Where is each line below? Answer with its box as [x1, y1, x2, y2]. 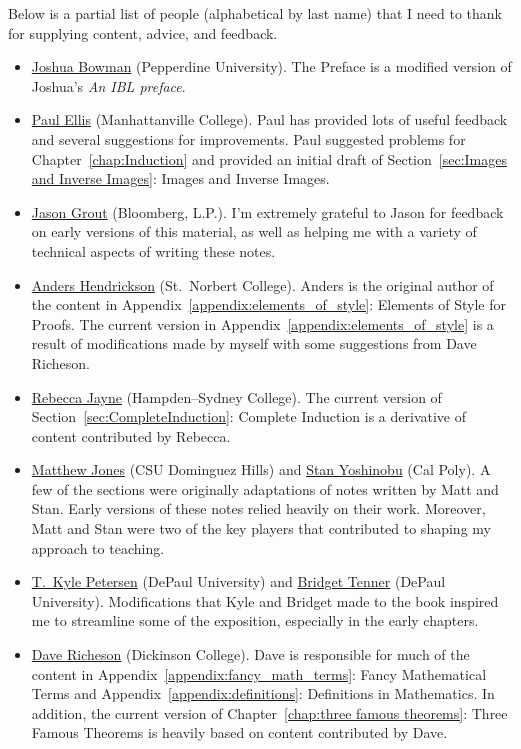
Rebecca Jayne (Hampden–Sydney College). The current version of [31, 386, 442, 407]
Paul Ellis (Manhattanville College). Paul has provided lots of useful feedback [31, 109, 508, 130]
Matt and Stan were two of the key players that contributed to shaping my [31, 518, 491, 539]
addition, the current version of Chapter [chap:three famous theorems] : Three [31, 702, 508, 723]
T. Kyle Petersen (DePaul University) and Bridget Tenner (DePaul [31, 571, 446, 592]
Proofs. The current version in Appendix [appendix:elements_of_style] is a [31, 313, 494, 334]
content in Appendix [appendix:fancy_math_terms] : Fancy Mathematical [31, 663, 487, 684]
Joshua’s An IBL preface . [31, 75, 186, 96]
